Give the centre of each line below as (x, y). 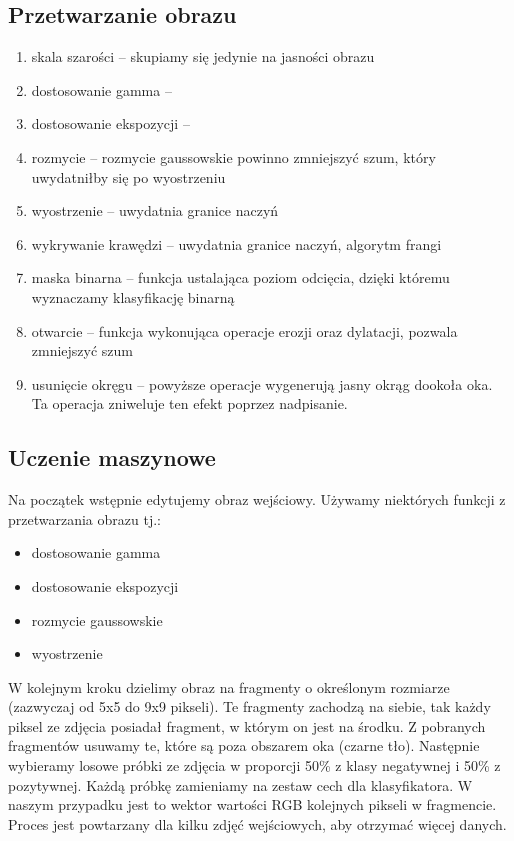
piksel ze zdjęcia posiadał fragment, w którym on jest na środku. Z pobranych (247, 725)
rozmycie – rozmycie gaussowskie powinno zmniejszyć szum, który (233, 156)
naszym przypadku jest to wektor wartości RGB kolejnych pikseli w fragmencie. (252, 804)
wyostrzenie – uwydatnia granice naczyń (155, 210)
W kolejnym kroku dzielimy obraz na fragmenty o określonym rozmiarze (229, 686)
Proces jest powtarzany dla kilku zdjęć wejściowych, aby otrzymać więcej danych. (257, 823)
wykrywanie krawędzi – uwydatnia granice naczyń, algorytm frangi (236, 243)
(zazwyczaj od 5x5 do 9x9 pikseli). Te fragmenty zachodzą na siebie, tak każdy (249, 706)
